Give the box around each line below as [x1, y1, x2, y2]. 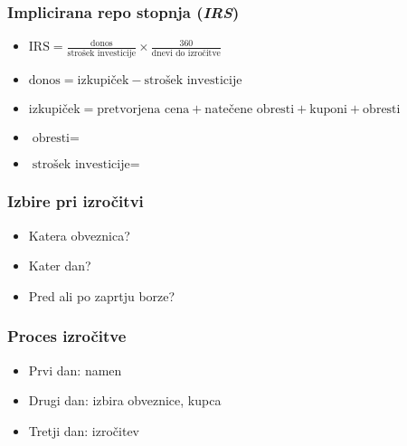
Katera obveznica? [28, 225, 130, 244]
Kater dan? [28, 256, 91, 275]
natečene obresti [204, 102, 295, 116]
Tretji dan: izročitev [28, 421, 140, 440]
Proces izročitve [7, 325, 127, 347]
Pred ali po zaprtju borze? [28, 286, 175, 305]
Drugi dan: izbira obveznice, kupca [28, 391, 222, 410]
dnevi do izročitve [151, 48, 221, 58]
